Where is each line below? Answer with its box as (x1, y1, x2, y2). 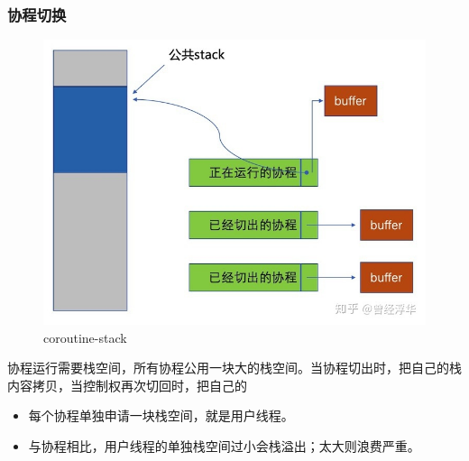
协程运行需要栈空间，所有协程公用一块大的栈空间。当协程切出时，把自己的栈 (7, 358, 462, 377)
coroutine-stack (43, 327, 127, 346)
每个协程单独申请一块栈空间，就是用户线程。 (28, 406, 294, 425)
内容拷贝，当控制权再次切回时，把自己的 (7, 375, 247, 394)
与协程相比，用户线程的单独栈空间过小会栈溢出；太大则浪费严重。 (28, 437, 420, 456)
